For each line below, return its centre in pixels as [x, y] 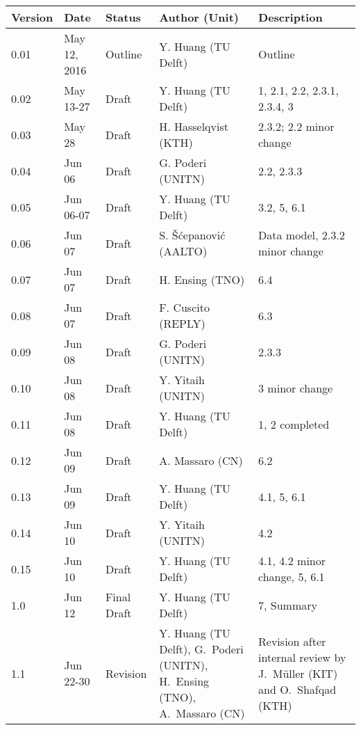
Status [123, 17]
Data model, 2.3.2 [302, 235]
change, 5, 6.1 [292, 577]
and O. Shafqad [297, 689]
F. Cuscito [184, 307]
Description [291, 17]
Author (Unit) [199, 17]
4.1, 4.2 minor [292, 561]
